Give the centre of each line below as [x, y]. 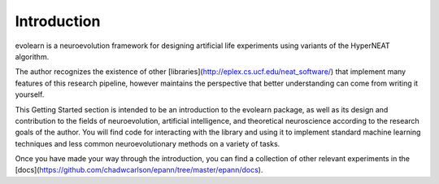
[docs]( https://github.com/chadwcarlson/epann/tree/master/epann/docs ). [139, 170]
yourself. [30, 94]
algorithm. [32, 56]
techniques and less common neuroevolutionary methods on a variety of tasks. [148, 143]
